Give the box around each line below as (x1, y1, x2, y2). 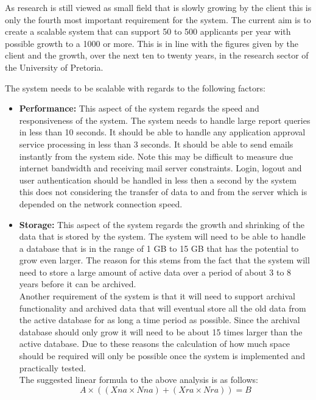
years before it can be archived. (19, 277, 136, 290)
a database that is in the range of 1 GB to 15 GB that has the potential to (19, 241, 299, 254)
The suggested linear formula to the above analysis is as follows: (19, 373, 258, 386)
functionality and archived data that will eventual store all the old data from (19, 301, 306, 314)
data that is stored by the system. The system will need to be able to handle (19, 230, 306, 243)
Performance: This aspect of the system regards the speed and (19, 102, 259, 115)
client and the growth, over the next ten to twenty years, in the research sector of (5, 49, 309, 62)
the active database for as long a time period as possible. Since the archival (19, 313, 300, 326)
